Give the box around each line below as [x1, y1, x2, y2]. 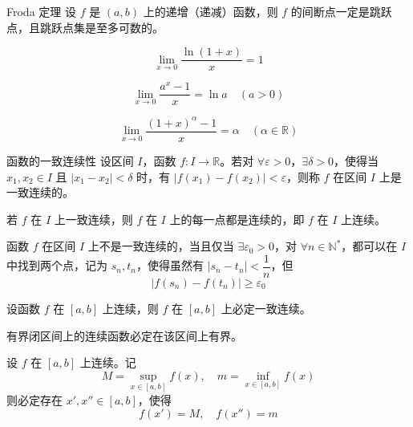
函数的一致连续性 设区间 [6, 152, 134, 169]
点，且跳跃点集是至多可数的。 [6, 18, 164, 35]
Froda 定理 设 [6, 3, 76, 19]
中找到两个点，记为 [6, 257, 107, 274]
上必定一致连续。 [221, 299, 311, 316]
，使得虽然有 [136, 257, 204, 274]
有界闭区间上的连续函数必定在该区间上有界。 [6, 327, 242, 344]
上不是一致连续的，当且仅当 [87, 238, 234, 254]
